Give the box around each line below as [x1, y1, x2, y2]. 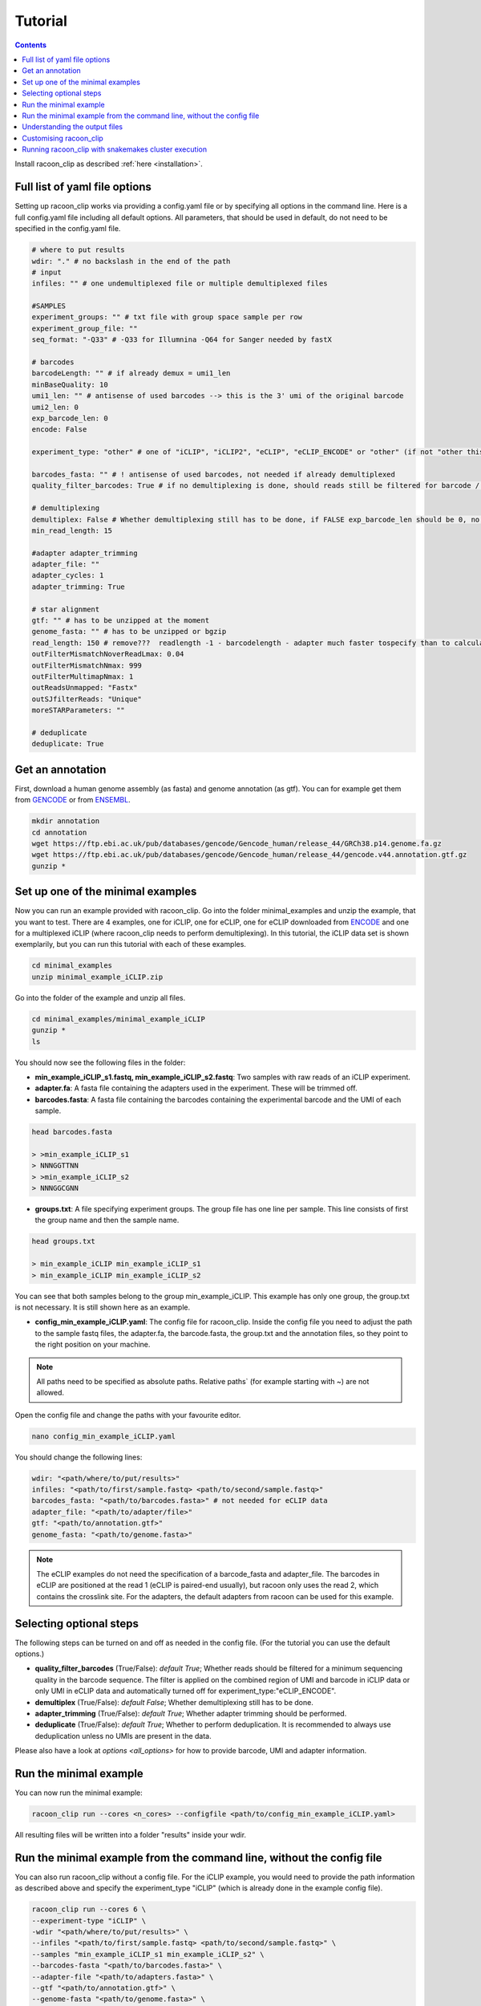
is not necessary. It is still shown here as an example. [14, 1302, 191, 1312]
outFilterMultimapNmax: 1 [31, 672, 134, 681]
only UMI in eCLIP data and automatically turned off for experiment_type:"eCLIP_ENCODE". [34, 1686, 337, 1696]
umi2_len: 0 [31, 402, 79, 412]
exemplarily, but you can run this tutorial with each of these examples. [14, 940, 246, 949]
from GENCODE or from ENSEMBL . [14, 795, 131, 805]
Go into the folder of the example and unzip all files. [14, 993, 186, 1002]
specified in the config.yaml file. [14, 224, 121, 233]
